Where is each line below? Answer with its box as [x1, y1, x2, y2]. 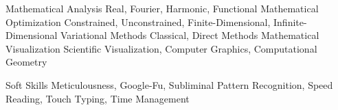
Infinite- [273, 14, 307, 29]
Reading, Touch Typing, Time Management [5, 91, 190, 105]
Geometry [5, 55, 47, 69]
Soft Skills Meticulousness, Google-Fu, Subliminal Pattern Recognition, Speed [5, 77, 333, 92]
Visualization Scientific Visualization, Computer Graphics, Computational [5, 41, 317, 55]
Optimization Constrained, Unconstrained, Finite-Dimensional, [5, 14, 271, 29]
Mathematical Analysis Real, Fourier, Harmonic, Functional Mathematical [5, 1, 319, 15]
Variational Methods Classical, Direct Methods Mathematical [60, 28, 319, 42]
